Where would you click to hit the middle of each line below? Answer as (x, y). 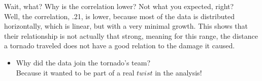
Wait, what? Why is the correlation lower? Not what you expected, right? (119, 6)
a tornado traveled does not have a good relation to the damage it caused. (120, 46)
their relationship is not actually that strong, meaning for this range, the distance (131, 35)
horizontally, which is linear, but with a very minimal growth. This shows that (126, 26)
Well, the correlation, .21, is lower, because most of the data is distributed (119, 16)
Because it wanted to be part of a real (75, 72)
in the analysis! (178, 72)
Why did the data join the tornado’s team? (83, 62)
